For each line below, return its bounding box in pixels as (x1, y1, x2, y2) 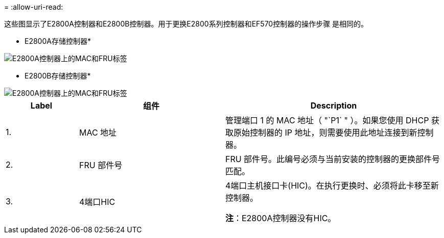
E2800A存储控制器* (25, 37, 91, 45)
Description (310, 100, 357, 111)
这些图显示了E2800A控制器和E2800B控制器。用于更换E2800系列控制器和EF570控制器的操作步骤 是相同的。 (4, 19, 368, 28)
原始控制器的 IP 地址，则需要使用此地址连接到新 (233, 127, 417, 138)
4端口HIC (79, 197, 115, 207)
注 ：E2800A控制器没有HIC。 (225, 213, 336, 223)
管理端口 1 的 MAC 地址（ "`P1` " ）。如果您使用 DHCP (225, 115, 429, 125)
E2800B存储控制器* (25, 71, 91, 80)
